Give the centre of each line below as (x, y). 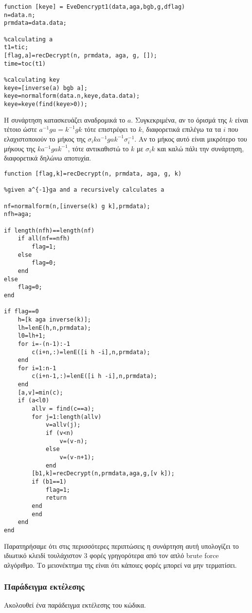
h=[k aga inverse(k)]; (54, 319)
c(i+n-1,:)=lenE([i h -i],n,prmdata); (94, 376)
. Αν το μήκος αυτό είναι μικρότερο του (191, 138)
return (56, 498)
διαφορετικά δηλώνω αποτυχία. (48, 158)
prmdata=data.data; (35, 23)
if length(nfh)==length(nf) (49, 230)
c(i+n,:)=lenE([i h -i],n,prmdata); (91, 352)
